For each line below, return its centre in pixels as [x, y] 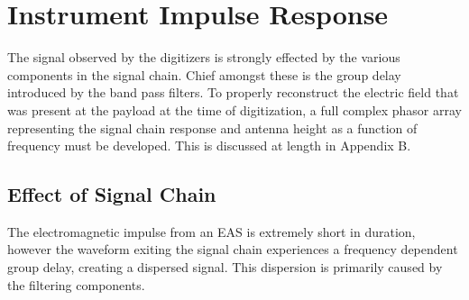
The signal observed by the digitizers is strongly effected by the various [204, 57]
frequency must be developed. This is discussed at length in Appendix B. [209, 145]
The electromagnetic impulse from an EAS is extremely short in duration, [212, 231]
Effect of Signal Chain [112, 194]
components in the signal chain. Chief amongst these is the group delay [204, 74]
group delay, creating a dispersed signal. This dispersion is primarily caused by [225, 267]
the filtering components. [76, 284]
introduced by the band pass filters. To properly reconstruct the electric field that [233, 92]
